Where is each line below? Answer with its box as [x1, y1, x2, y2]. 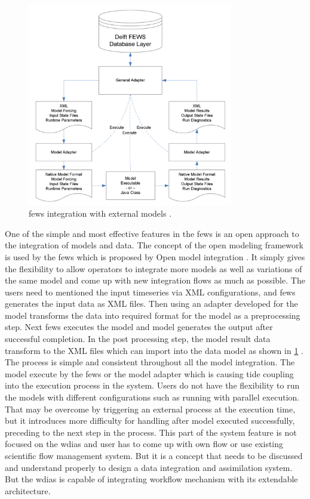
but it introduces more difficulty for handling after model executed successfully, [5, 414, 295, 427]
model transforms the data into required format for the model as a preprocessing [5, 309, 300, 321]
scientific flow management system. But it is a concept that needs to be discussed [5, 449, 303, 461]
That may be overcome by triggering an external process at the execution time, [5, 402, 296, 415]
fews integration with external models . [29, 207, 172, 220]
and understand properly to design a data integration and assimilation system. [5, 461, 293, 473]
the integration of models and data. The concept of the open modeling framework [5, 239, 303, 251]
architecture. [5, 484, 51, 497]
